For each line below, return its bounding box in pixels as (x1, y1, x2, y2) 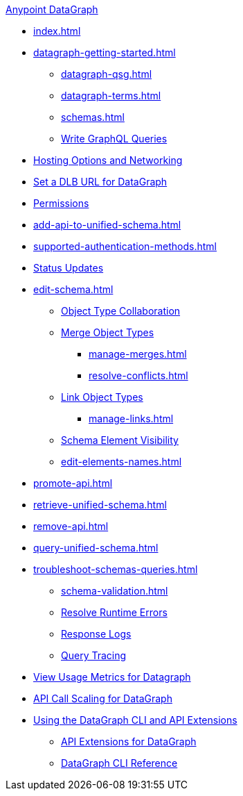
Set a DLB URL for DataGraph (33, 176, 168, 188)
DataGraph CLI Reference (61, 757, 178, 769)
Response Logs (61, 628, 132, 640)
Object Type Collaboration (61, 305, 181, 317)
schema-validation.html (61, 585, 168, 597)
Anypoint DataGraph (6, 3, 98, 15)
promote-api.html (33, 477, 113, 489)
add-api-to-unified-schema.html (33, 219, 181, 231)
